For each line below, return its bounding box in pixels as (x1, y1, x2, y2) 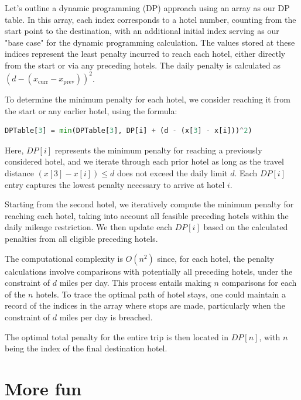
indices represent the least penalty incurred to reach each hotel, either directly (5, 47, 286, 60)
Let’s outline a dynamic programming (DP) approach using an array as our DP (5, 2, 290, 13)
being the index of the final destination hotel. (5, 342, 167, 354)
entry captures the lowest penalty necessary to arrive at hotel (5, 178, 225, 190)
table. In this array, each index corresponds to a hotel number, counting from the (5, 13, 296, 25)
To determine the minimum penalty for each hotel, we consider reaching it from (5, 93, 290, 105)
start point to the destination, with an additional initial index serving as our (5, 25, 279, 37)
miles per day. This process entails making (59, 276, 211, 289)
